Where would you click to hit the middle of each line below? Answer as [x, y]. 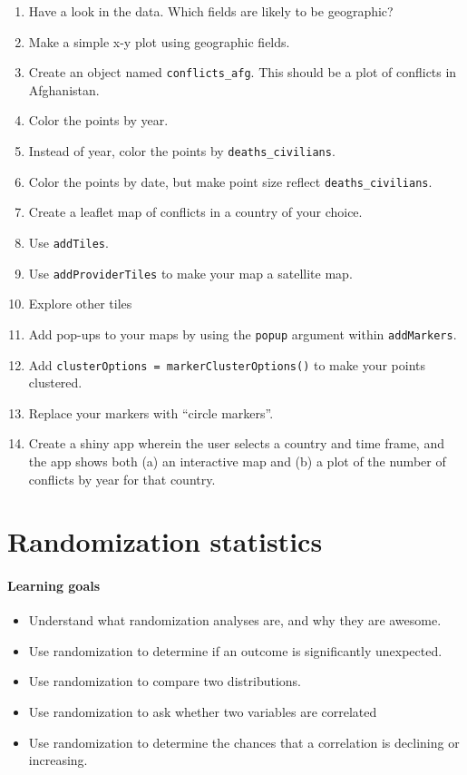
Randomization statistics [165, 541]
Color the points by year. [98, 120]
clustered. [55, 383]
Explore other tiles [80, 304]
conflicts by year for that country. [122, 479]
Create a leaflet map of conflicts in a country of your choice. [195, 212]
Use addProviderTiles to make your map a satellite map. [190, 273]
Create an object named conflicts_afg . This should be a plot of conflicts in [243, 72]
